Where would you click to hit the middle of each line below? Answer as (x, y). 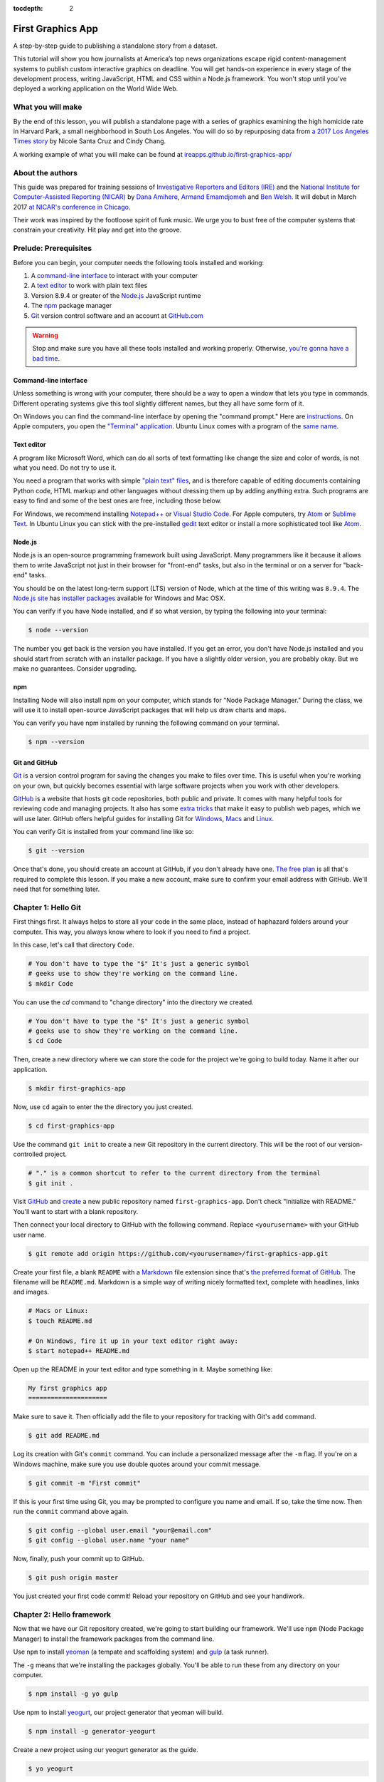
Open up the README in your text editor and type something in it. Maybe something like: (143, 1369)
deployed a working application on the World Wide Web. (96, 88)
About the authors (46, 172)
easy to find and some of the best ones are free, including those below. (117, 501)
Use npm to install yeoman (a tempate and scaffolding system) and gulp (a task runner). (141, 1652)
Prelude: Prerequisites (53, 248)
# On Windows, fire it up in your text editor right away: (133, 1341)
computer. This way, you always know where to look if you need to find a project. (132, 932)
